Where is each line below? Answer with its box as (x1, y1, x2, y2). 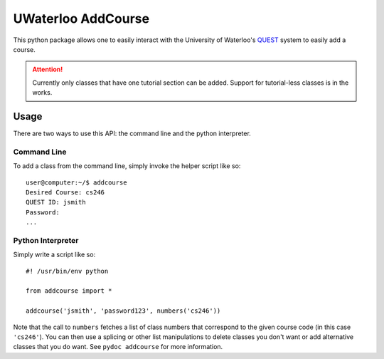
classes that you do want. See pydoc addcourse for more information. (13, 343, 223, 351)
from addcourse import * (26, 287, 112, 295)
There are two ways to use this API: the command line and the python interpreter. (13, 129, 252, 138)
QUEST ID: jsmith (26, 198, 86, 207)
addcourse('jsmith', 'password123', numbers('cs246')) (26, 307, 221, 315)
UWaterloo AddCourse (13, 11, 149, 26)
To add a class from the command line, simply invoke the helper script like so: (13, 162, 241, 170)
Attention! (32, 65, 63, 74)
